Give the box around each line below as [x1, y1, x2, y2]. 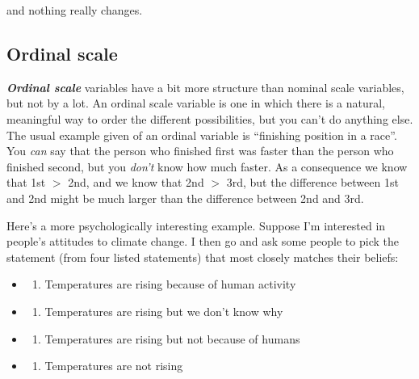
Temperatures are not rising [44, 357, 183, 374]
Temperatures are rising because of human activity [44, 276, 296, 293]
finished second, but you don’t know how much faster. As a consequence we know [6, 158, 408, 175]
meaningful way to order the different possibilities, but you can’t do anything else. [6, 110, 413, 127]
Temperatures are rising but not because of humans [44, 330, 300, 347]
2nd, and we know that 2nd [68, 174, 204, 191]
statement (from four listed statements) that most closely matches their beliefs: [6, 248, 399, 265]
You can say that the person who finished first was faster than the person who [6, 142, 394, 159]
